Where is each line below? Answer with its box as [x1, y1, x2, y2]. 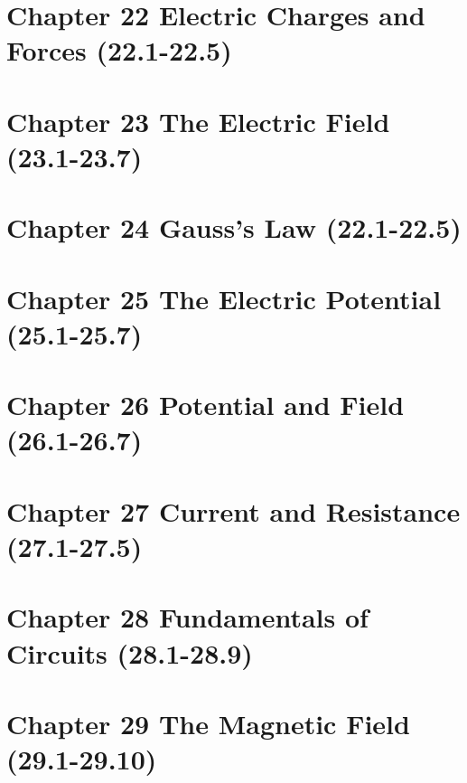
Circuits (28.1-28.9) [6, 634, 253, 671]
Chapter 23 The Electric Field [6, 102, 390, 139]
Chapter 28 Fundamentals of [6, 599, 369, 636]
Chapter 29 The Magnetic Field [6, 704, 410, 741]
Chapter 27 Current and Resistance [6, 492, 461, 529]
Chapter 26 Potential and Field [6, 386, 405, 423]
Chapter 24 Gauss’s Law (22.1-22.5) [6, 209, 462, 246]
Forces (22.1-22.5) [6, 32, 232, 69]
